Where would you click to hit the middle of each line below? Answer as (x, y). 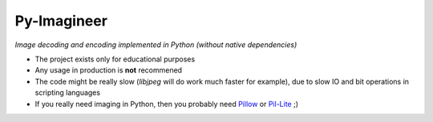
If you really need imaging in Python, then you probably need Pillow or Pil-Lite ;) (167, 104)
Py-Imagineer (61, 21)
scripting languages (67, 92)
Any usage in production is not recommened (109, 70)
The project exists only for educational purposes (115, 59)
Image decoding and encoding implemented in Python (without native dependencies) (156, 45)
